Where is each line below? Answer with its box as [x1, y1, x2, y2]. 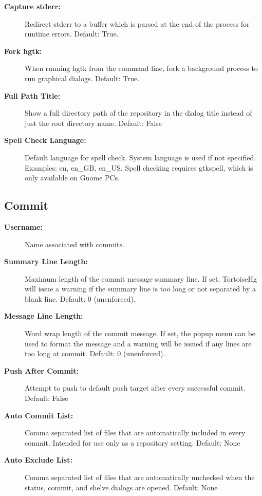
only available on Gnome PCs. [25, 172, 120, 183]
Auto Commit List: [4, 410, 73, 420]
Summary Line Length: [4, 256, 88, 267]
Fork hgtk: [4, 45, 42, 56]
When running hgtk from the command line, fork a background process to [25, 63, 258, 74]
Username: [4, 221, 43, 232]
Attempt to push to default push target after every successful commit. [25, 382, 246, 393]
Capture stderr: [4, 1, 61, 11]
